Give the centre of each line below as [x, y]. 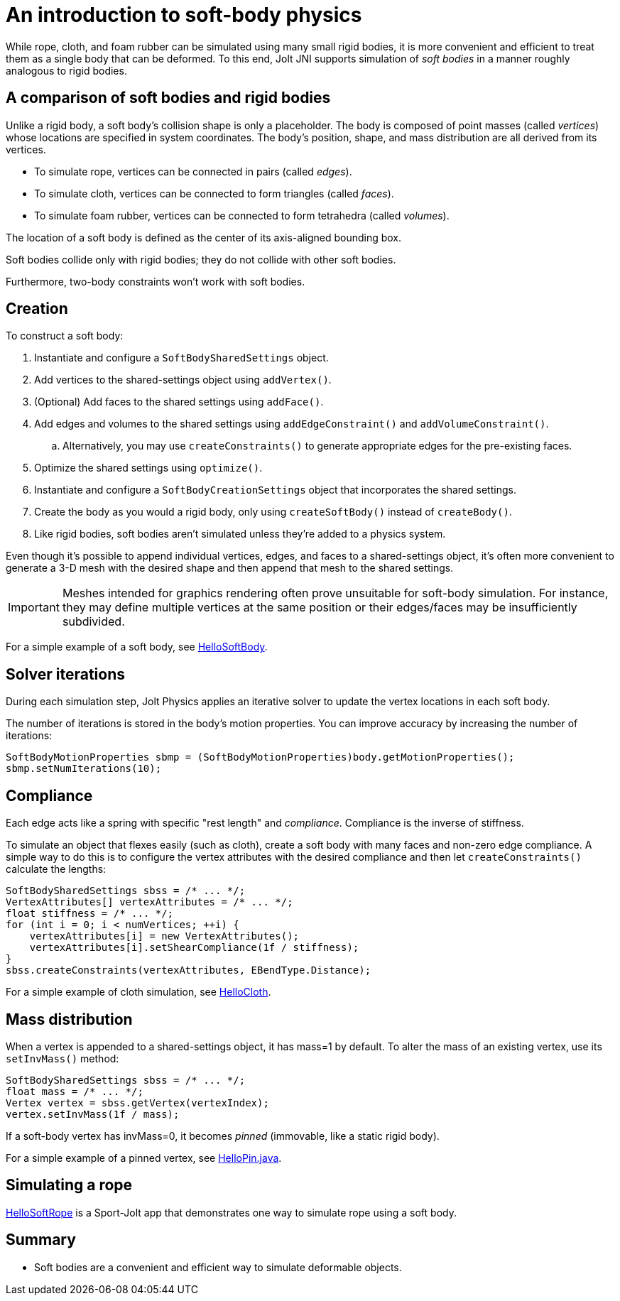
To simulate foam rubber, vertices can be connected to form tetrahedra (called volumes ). [242, 215]
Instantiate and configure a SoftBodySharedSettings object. [181, 358]
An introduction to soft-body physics [184, 15]
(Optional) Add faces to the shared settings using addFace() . [179, 402]
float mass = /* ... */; [75, 1091]
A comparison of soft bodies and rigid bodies [168, 98]
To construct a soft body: [65, 336]
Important [34, 608]
